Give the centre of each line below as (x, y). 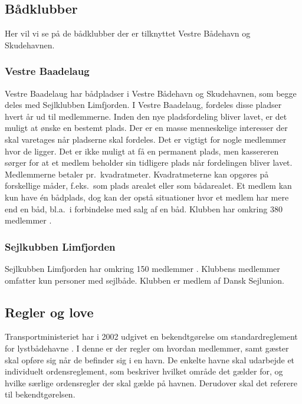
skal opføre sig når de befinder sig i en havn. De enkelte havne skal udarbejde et (150, 359)
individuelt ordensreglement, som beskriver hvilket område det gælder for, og (144, 371)
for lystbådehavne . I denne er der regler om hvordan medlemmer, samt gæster (147, 348)
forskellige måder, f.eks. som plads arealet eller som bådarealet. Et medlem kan (148, 185)
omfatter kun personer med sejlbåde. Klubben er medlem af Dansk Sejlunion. (145, 280)
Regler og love (49, 312)
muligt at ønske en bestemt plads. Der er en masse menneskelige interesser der (146, 128)
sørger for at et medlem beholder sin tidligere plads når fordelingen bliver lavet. (149, 162)
